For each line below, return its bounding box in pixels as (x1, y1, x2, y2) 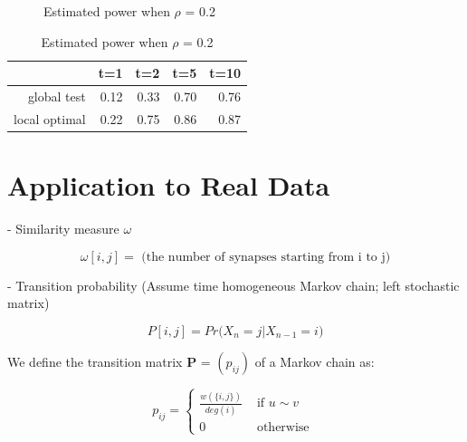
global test (27, 87, 86, 106)
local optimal (14, 109, 86, 128)
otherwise (256, 420, 310, 434)
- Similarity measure (7, 219, 119, 238)
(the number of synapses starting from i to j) (141, 250, 391, 264)
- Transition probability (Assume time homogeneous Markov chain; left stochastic (7, 275, 460, 294)
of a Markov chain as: (254, 351, 375, 370)
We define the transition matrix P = (7, 351, 211, 370)
